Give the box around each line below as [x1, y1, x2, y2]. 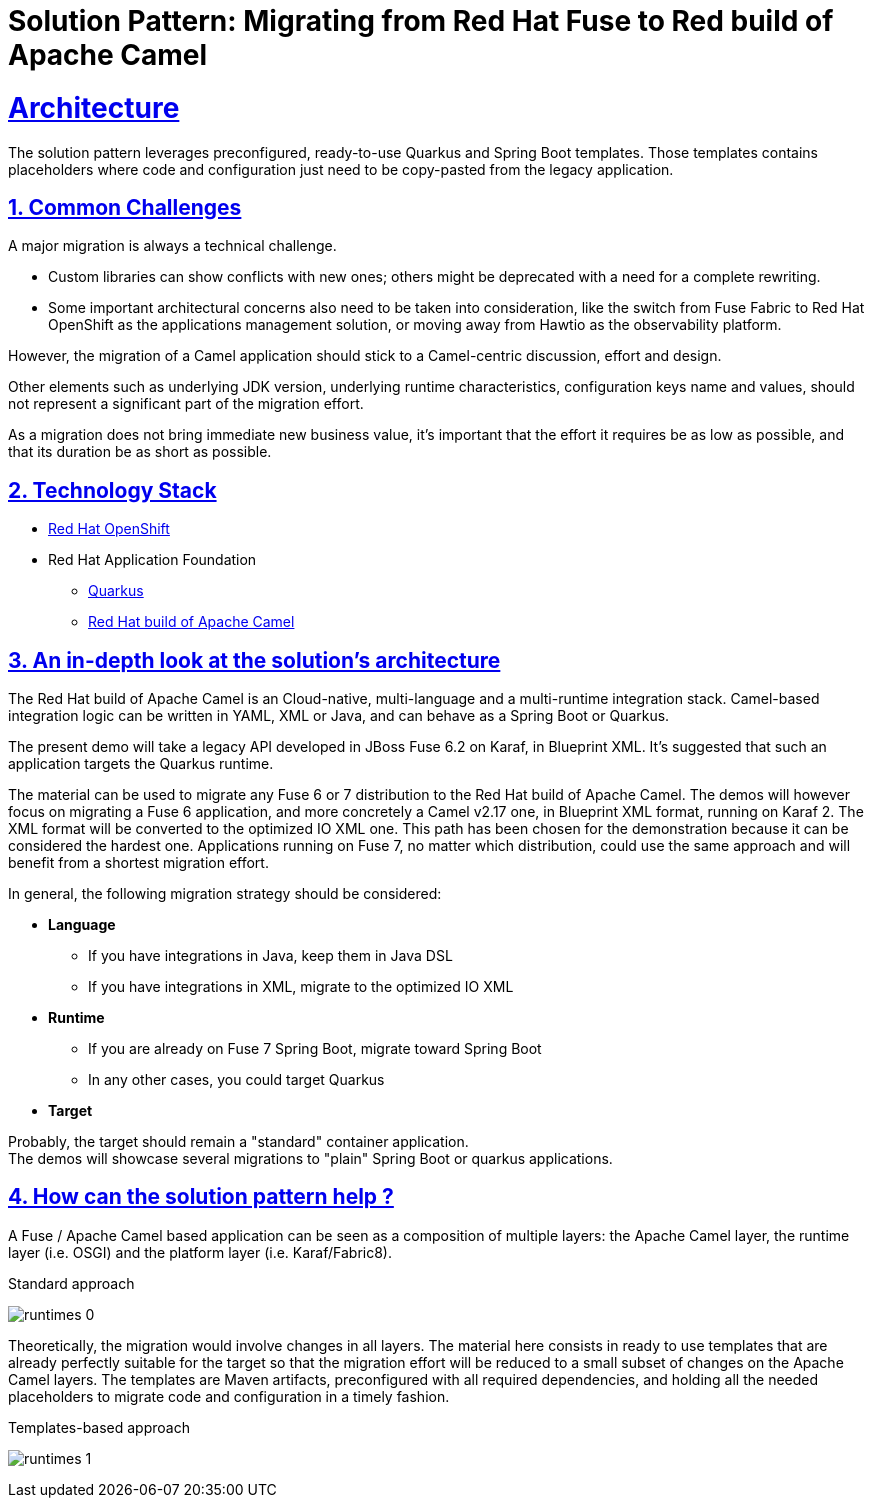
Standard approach [8, 1274, 135, 1292]
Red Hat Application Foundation [48, 551, 257, 569]
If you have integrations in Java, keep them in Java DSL [88, 947, 453, 965]
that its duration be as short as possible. [8, 443, 272, 461]
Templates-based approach [8, 1418, 190, 1436]
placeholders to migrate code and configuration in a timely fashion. [8, 1387, 450, 1405]
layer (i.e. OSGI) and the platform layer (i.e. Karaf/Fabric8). [8, 1243, 392, 1261]
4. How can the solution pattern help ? [8, 1184, 394, 1210]
